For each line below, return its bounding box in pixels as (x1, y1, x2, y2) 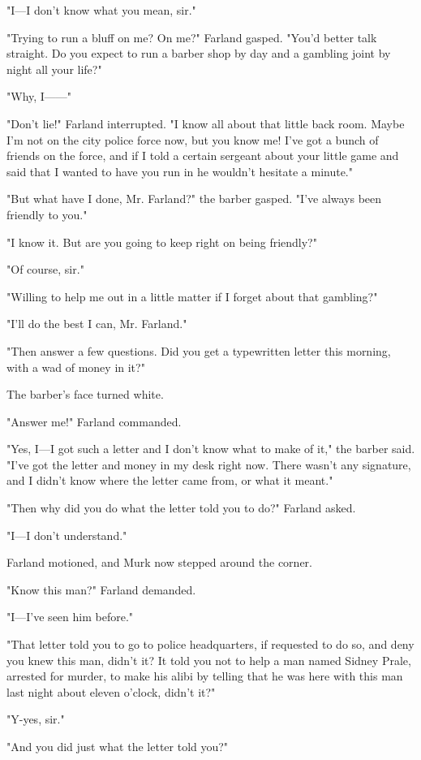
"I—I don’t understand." (6, 526, 127, 543)
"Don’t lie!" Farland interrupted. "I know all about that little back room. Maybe (6, 114, 405, 132)
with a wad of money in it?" (6, 358, 145, 375)
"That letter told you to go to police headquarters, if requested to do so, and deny (6, 636, 415, 653)
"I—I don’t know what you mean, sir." (6, 2, 196, 18)
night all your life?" (6, 60, 102, 77)
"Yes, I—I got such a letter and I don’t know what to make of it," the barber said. (6, 440, 415, 457)
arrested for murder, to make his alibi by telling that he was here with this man (6, 667, 403, 684)
